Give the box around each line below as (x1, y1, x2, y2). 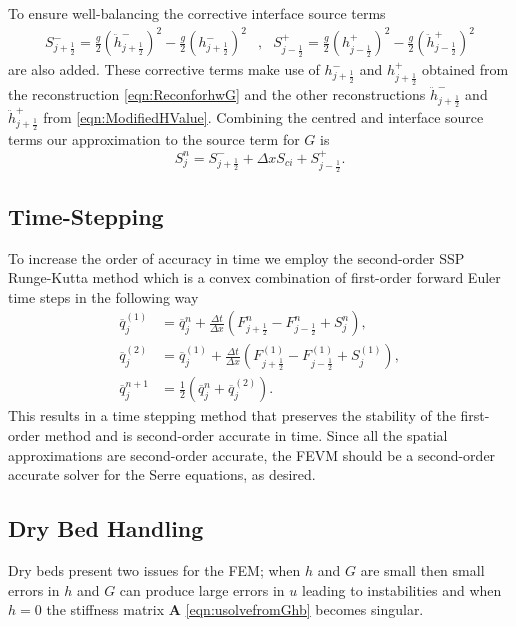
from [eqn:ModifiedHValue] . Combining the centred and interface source (43, 106, 484, 127)
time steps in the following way (8, 286, 199, 307)
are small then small (360, 560, 485, 581)
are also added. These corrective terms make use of (8, 59, 320, 80)
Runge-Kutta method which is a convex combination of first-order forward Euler (8, 267, 501, 288)
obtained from (422, 59, 509, 80)
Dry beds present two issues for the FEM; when (8, 560, 301, 581)
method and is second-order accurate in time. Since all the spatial (44, 425, 448, 446)
